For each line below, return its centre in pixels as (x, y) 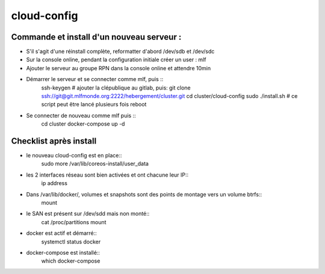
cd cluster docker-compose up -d (83, 124)
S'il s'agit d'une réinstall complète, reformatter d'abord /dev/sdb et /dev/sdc (120, 52)
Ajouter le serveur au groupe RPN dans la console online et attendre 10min (118, 68)
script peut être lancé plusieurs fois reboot (94, 105)
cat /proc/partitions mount (74, 222)
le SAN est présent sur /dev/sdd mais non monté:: (88, 214)
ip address (54, 183)
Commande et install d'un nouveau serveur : (96, 37)
